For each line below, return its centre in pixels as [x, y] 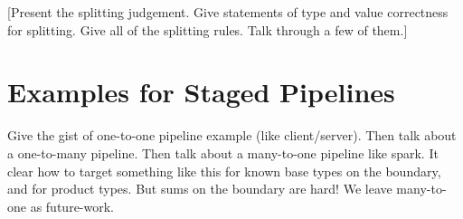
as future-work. [72, 206]
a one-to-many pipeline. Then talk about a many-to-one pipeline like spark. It [223, 152]
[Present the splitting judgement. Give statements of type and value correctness [228, 12]
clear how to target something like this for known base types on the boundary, [224, 171]
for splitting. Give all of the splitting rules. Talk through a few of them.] [208, 29]
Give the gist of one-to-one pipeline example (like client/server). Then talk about [232, 135]
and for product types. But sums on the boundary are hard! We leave [200, 189]
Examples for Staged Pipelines [201, 92]
